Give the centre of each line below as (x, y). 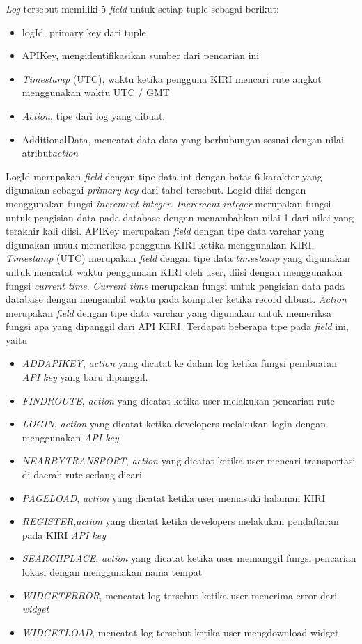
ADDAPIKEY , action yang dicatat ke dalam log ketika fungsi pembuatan (180, 363)
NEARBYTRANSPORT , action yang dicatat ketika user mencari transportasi (189, 461)
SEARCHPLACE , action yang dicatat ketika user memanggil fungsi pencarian (189, 558)
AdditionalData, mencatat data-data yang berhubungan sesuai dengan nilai (183, 139)
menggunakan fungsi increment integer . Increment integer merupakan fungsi (168, 203)
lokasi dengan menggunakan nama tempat (112, 572)
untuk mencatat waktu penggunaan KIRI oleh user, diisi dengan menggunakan (174, 271)
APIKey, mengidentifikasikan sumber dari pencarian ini (141, 55)
